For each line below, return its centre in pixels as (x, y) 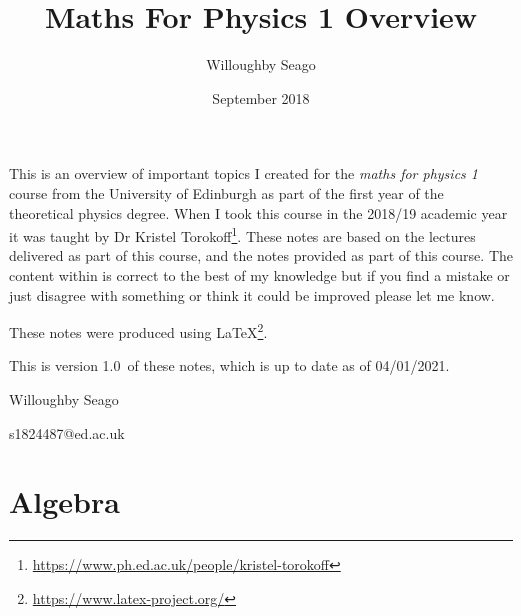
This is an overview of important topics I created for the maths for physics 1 (243, 173)
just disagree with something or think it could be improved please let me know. (252, 294)
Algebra (64, 501)
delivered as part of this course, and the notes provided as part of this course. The (261, 255)
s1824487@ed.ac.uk (67, 432)
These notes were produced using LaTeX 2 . (138, 330)
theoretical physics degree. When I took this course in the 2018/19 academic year (258, 212)
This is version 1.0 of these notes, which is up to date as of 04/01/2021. (229, 365)
